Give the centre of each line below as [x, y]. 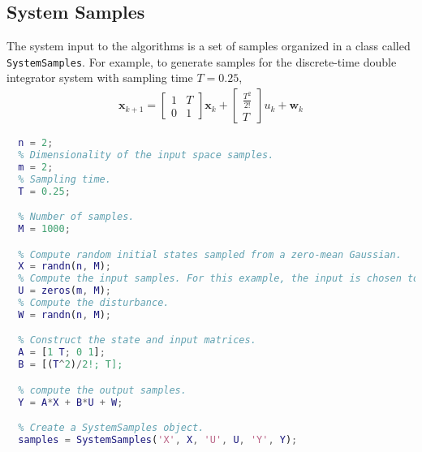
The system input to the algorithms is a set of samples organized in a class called [209, 46]
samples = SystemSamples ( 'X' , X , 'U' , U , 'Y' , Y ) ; [158, 439]
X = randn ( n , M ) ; [65, 267]
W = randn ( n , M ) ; [65, 314]
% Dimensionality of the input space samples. [146, 155]
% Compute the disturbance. [94, 303]
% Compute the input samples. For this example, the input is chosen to [219, 279]
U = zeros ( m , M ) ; [65, 291]
